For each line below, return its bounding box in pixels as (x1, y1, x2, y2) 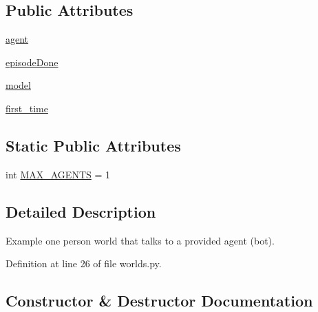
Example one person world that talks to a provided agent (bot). (6, 233, 275, 247)
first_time (6, 101, 48, 115)
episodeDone (6, 54, 59, 69)
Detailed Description (6, 200, 156, 222)
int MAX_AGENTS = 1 (6, 167, 110, 181)
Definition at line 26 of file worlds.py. (6, 256, 162, 271)
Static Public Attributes (6, 134, 181, 156)
